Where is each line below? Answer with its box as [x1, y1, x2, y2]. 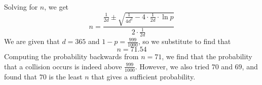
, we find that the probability [162, 51, 252, 62]
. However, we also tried [135, 61, 210, 71]
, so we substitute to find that [138, 36, 231, 47]
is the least [49, 71, 83, 81]
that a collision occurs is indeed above [4, 61, 122, 71]
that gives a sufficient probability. [91, 71, 196, 81]
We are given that [4, 36, 60, 47]
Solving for [4, 2, 38, 12]
